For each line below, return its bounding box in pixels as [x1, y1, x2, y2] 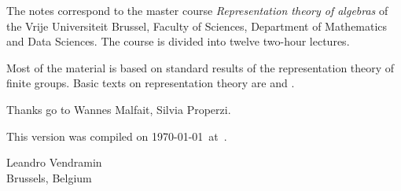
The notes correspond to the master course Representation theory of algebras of [6, 2, 388, 18]
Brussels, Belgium [6, 169, 92, 185]
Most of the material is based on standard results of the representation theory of [6, 59, 395, 75]
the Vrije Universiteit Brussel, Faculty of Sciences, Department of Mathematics [6, 17, 388, 34]
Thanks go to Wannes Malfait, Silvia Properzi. [6, 101, 231, 117]
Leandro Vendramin [6, 154, 102, 171]
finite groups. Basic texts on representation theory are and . [6, 75, 295, 91]
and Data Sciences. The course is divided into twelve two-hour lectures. [6, 33, 350, 50]
